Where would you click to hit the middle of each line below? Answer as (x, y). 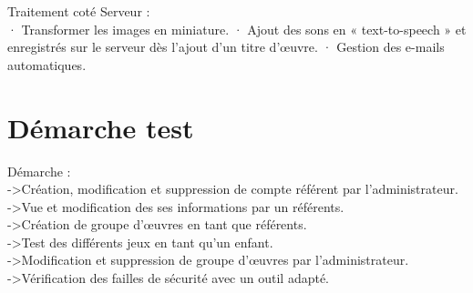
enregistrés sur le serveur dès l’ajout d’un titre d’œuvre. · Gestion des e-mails (226, 47)
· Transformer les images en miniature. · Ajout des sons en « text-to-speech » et (237, 29)
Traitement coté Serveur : (79, 11)
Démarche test (101, 127)
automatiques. (47, 64)
